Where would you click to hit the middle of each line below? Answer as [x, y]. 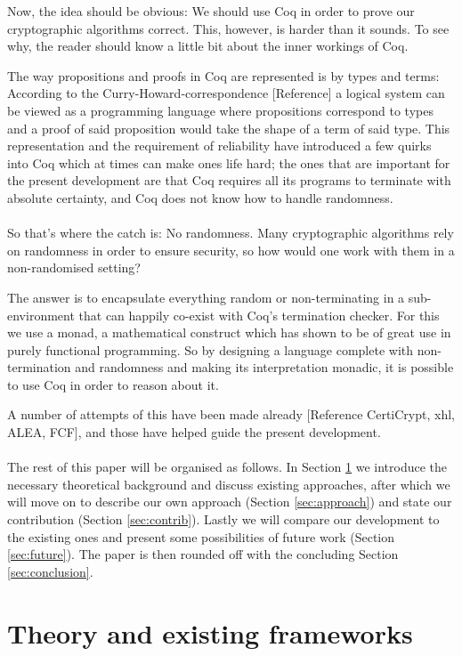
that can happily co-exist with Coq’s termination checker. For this [259, 315]
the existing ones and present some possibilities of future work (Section [201, 536]
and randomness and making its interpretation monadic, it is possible [264, 367]
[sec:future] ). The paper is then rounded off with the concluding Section [203, 554]
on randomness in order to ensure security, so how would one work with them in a [231, 250]
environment [41, 315]
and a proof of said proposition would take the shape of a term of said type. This [229, 128]
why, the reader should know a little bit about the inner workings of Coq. [208, 46]
